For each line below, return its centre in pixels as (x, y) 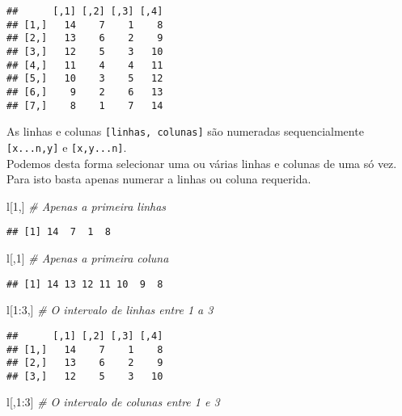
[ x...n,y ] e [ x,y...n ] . (67, 147)
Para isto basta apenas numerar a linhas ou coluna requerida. (159, 179)
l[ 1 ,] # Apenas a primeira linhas (87, 206)
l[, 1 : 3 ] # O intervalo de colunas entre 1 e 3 (113, 402)
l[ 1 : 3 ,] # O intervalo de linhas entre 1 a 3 (110, 310)
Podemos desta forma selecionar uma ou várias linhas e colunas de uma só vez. (202, 163)
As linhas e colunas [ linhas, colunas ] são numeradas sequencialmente (185, 131)
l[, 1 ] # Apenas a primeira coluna (88, 258)
